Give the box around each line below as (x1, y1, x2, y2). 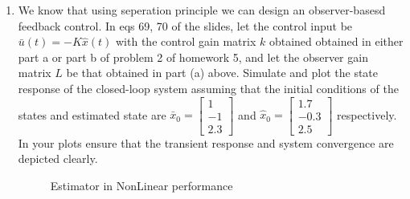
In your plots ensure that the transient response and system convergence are (18, 134, 394, 151)
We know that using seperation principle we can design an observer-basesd (18, 2, 386, 18)
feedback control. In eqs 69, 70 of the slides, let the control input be (18, 17, 353, 34)
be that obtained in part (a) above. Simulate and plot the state (66, 64, 379, 81)
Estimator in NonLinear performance (50, 177, 233, 193)
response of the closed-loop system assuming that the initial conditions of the (18, 79, 399, 96)
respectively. (337, 106, 397, 123)
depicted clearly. (18, 150, 98, 167)
